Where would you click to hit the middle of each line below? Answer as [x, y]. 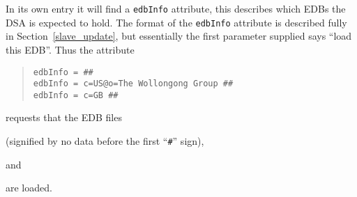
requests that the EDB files [64, 117]
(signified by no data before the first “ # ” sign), [105, 141]
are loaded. [29, 188]
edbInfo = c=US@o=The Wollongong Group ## [133, 84]
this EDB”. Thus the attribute [70, 49]
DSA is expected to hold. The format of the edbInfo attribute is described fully [176, 22]
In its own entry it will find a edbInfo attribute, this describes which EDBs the [176, 8]
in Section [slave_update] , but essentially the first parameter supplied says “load [179, 36]
